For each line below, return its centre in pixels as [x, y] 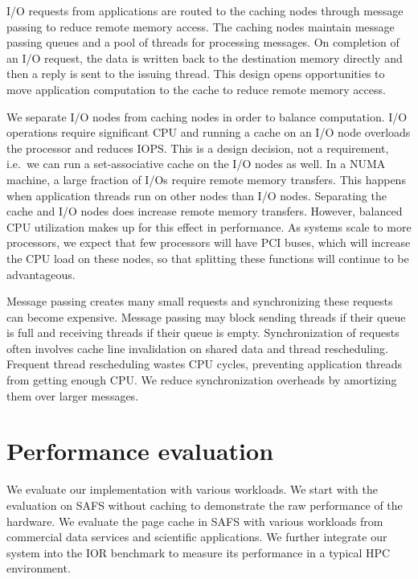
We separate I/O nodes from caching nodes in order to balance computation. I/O [207, 116]
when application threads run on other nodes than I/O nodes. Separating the [197, 195]
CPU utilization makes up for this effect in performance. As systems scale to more [209, 226]
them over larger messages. [73, 395]
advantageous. [41, 274]
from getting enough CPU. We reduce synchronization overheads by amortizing [202, 380]
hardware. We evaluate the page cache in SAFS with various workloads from [195, 521]
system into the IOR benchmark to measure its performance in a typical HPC [199, 552]
